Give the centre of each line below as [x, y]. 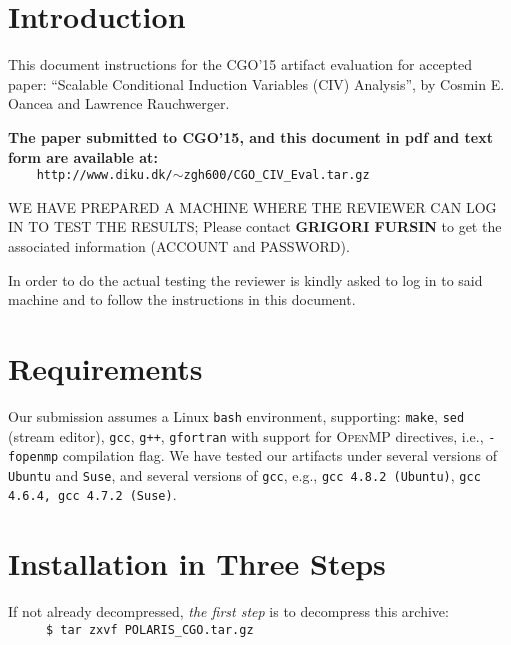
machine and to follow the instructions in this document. [182, 299]
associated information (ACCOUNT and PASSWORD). [179, 245]
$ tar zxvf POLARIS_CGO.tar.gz [149, 629]
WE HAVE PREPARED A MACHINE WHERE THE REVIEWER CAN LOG [252, 206]
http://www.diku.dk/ [104, 175]
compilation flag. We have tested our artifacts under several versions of [279, 455]
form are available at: [83, 156]
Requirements [105, 367]
